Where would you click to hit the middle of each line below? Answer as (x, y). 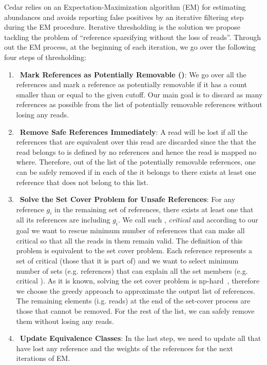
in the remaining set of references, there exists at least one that (154, 209)
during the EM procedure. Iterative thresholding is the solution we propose (122, 27)
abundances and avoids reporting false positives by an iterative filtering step (124, 17)
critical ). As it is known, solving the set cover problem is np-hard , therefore (138, 281)
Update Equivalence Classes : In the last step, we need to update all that (140, 338)
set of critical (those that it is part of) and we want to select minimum (127, 261)
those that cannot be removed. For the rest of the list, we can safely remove (135, 311)
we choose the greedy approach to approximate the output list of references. (136, 290)
